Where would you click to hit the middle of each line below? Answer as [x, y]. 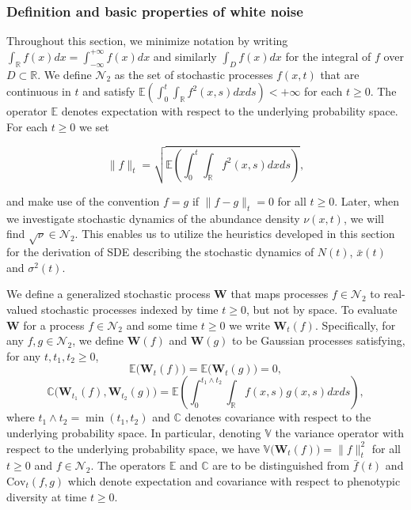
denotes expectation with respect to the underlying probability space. [230, 111]
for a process [54, 325]
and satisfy [109, 91]
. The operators [128, 465]
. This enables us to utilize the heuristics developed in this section [235, 234]
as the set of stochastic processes [194, 74]
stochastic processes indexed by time [129, 309]
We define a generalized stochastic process [108, 294]
